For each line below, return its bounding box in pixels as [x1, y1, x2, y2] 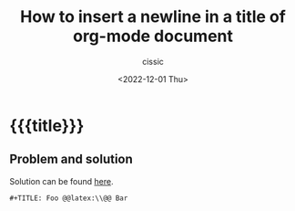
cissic [142, 56, 164, 67]
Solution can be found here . [9, 175, 114, 186]
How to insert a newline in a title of [19, 6, 287, 27]
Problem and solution [9, 152, 134, 167]
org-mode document [72, 26, 234, 47]
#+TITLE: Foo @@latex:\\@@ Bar [9, 194, 128, 203]
